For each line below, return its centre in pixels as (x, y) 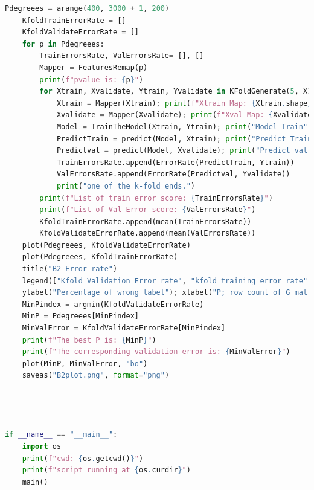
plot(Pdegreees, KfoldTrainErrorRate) (100, 257)
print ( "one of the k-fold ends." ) (126, 186)
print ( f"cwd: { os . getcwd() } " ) (83, 458)
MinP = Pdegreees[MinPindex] (80, 316)
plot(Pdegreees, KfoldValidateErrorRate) (106, 245)
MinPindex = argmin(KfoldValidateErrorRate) (113, 304)
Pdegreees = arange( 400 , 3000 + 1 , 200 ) (87, 8)
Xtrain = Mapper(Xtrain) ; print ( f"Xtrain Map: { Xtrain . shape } (184, 103)
